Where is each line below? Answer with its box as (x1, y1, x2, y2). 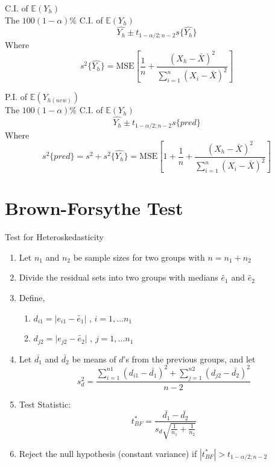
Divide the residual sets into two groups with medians (19, 271, 218, 284)
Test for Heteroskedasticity (5, 231, 104, 243)
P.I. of (5, 90, 28, 103)
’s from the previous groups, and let (123, 352, 256, 365)
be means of (72, 352, 116, 365)
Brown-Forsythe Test (5, 196, 183, 220)
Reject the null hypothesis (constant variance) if (19, 447, 197, 459)
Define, (19, 291, 45, 303)
